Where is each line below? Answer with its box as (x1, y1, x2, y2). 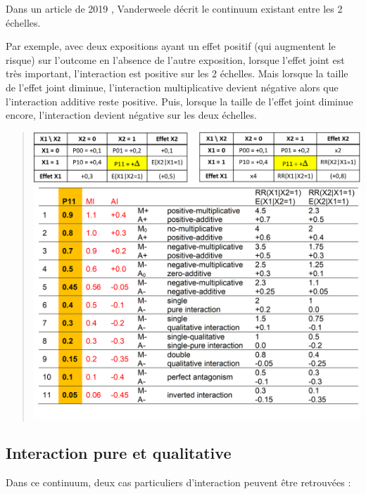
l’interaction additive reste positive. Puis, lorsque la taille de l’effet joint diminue (6, 93, 353, 108)
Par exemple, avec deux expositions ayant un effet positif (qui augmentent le (6, 39, 336, 53)
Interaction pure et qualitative (6, 441, 232, 463)
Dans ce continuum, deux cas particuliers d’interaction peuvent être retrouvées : (6, 474, 351, 489)
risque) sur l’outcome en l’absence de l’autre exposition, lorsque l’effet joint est (6, 52, 345, 67)
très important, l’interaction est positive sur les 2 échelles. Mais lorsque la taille (6, 66, 348, 81)
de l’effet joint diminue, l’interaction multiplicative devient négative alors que (6, 79, 339, 94)
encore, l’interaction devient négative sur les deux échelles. (6, 108, 257, 122)
